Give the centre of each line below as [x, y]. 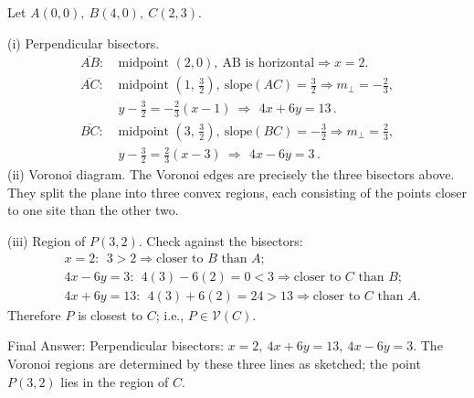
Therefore [34, 314]
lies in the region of [115, 381]
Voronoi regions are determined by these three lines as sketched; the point [214, 363]
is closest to [111, 314]
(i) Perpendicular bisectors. [84, 43]
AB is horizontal [269, 64]
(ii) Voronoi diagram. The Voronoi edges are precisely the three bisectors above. [231, 174]
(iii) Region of [47, 241]
